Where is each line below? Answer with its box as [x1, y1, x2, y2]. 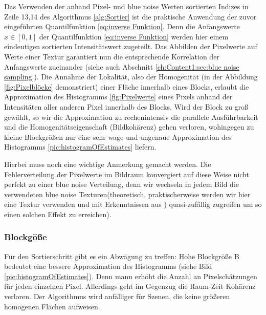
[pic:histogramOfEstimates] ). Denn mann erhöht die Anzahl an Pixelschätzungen [4, 270, 257, 281]
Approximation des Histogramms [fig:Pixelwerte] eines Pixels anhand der [4, 91, 233, 102]
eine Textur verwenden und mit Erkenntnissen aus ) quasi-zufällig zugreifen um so [4, 199, 262, 209]
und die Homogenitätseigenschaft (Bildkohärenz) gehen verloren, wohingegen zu [4, 121, 254, 132]
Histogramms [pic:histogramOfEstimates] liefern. [4, 141, 157, 152]
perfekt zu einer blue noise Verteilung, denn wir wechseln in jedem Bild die [4, 179, 239, 190]
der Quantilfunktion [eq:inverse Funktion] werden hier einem [39, 31, 229, 41]
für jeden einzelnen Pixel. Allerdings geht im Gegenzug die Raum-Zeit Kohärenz [4, 281, 256, 291]
